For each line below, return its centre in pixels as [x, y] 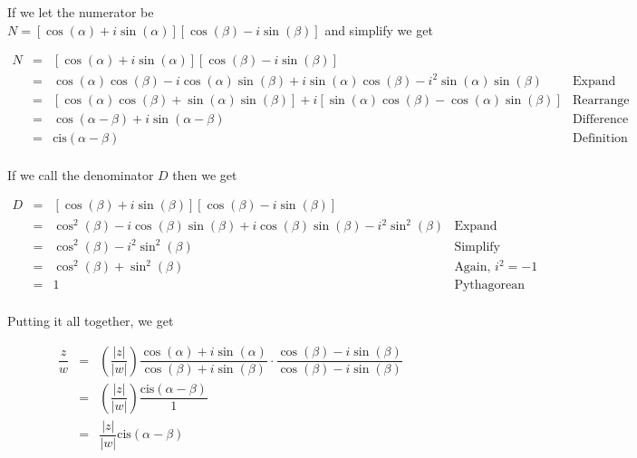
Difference [600, 119]
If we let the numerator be [81, 12]
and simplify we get [379, 29]
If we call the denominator [81, 174]
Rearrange [601, 100]
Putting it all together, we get [91, 321]
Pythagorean [490, 286]
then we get [205, 174]
